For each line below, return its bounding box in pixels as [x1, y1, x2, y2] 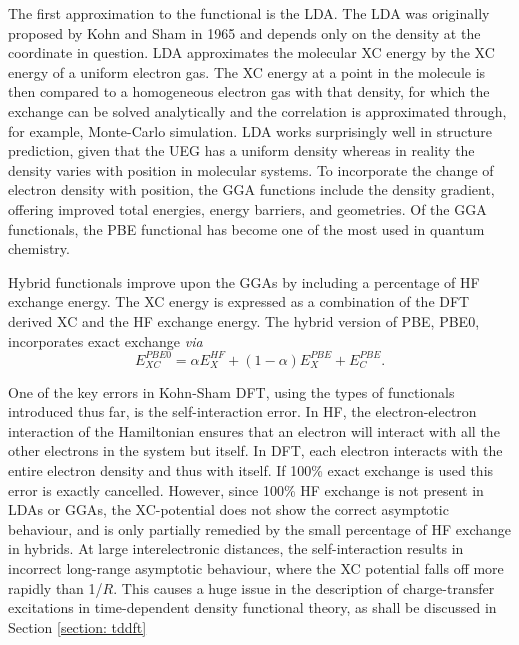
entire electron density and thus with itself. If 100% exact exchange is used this [8, 459, 494, 480]
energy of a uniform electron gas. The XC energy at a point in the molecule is [8, 61, 486, 82]
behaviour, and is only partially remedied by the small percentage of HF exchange [8, 518, 511, 539]
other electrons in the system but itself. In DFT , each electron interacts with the [8, 440, 503, 461]
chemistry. [8, 238, 70, 259]
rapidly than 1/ [8, 577, 103, 598]
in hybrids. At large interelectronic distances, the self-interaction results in [8, 538, 464, 559]
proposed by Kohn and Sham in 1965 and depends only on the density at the [8, 22, 481, 43]
